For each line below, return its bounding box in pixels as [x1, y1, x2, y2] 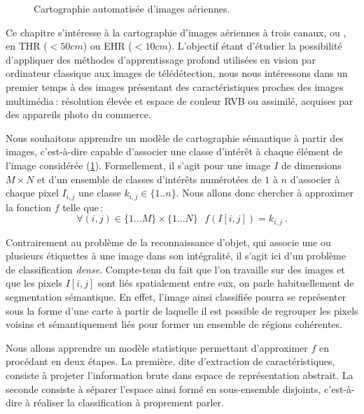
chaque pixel [6, 185, 59, 200]
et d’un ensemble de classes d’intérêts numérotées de [37, 171, 262, 186]
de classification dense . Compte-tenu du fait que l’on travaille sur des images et [6, 262, 345, 276]
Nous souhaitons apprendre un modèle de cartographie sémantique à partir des [6, 130, 344, 145]
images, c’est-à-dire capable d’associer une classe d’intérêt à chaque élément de [6, 144, 343, 159]
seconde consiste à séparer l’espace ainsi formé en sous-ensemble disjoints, [6, 381, 321, 396]
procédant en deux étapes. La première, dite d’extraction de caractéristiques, [6, 354, 335, 369]
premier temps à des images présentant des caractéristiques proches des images [6, 79, 344, 94]
